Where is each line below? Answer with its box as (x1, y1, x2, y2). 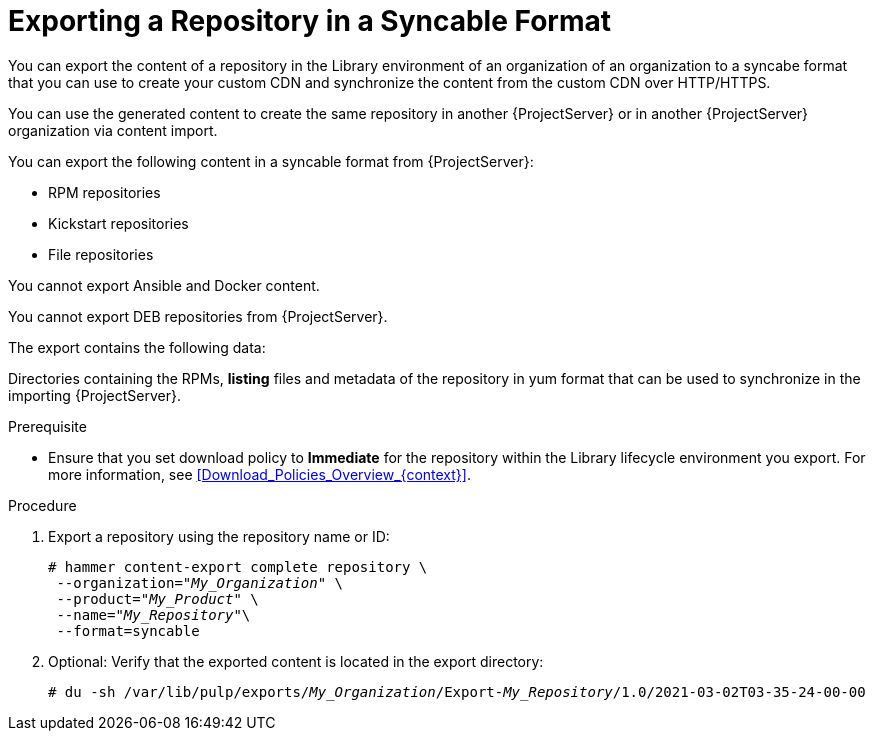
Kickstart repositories (48, 214, 189, 232)
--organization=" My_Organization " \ (56, 574, 344, 591)
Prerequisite (8, 417, 87, 435)
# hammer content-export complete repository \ (48, 558, 428, 575)
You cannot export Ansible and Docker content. (8, 276, 320, 294)
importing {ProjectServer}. (8, 386, 182, 404)
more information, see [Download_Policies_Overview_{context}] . (48, 465, 471, 483)
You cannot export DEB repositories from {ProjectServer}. (8, 307, 388, 325)
